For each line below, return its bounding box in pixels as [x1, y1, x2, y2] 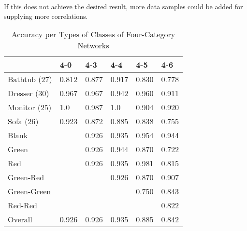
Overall [8, 214, 32, 225]
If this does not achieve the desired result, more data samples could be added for [4, 1, 243, 11]
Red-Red [8, 200, 37, 211]
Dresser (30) [8, 87, 49, 99]
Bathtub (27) [8, 73, 52, 85]
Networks [77, 40, 109, 51]
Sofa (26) [8, 115, 39, 127]
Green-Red [8, 172, 44, 183]
